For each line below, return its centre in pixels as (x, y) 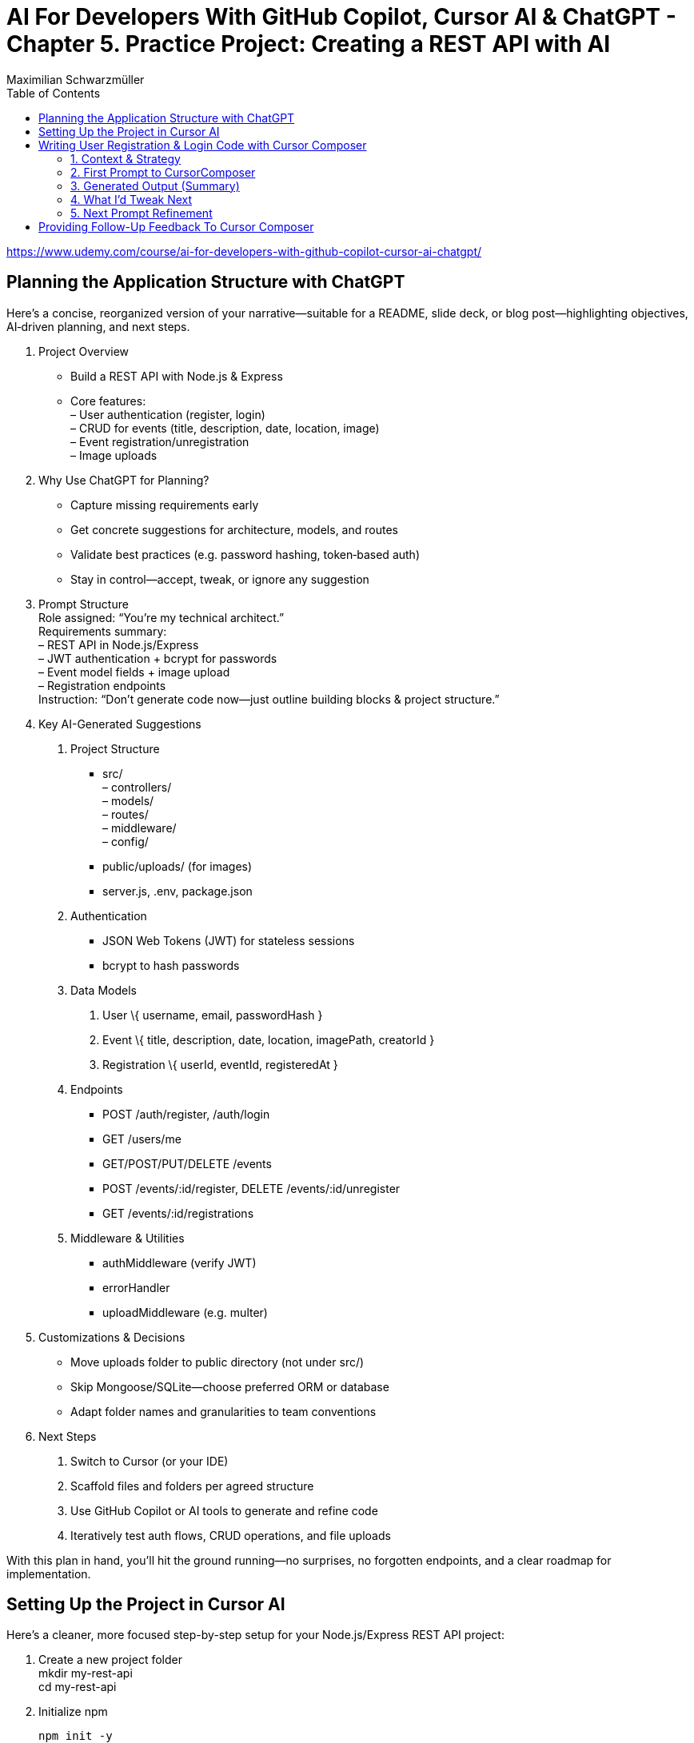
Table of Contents (54, 93)
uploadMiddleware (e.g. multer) (185, 1312)
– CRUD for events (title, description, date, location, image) (225, 428)
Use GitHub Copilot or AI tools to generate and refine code (224, 1510)
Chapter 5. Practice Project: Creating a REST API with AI (309, 44)
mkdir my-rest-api (86, 1673)
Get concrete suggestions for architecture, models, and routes (234, 529)
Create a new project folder (110, 1660)
